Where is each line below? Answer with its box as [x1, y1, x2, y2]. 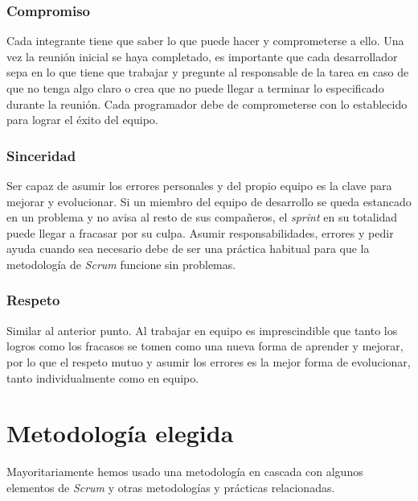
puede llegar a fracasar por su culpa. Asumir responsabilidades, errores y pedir [6, 224, 394, 241]
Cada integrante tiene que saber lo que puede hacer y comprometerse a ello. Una [6, 32, 404, 49]
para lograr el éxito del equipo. [6, 111, 158, 128]
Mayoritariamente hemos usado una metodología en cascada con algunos [6, 463, 363, 480]
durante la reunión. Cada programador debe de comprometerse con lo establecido [6, 95, 408, 112]
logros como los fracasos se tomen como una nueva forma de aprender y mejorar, [6, 337, 404, 354]
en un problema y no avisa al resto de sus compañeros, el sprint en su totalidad [6, 209, 398, 226]
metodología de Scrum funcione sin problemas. [6, 255, 236, 272]
